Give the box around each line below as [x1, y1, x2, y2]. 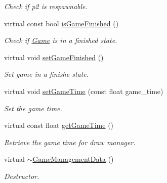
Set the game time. [4, 103, 62, 113]
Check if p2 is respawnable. [4, 1, 88, 11]
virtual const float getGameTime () [4, 120, 114, 130]
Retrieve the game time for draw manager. [4, 136, 136, 147]
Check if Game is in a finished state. [4, 35, 117, 45]
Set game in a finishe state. [4, 69, 89, 79]
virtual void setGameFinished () [4, 52, 104, 62]
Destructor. [4, 170, 39, 181]
